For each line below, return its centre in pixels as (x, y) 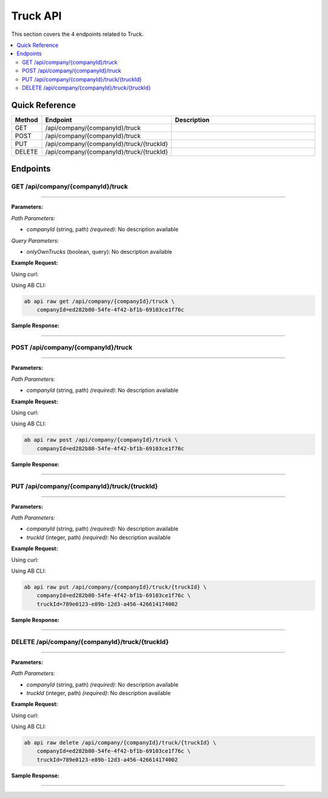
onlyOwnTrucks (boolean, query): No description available (99, 251)
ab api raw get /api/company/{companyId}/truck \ (99, 302)
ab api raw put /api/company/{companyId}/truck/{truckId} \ (115, 587)
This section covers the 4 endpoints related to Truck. (77, 34)
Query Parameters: (35, 240)
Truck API (36, 16)
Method (26, 120)
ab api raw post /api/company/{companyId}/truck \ (101, 440)
